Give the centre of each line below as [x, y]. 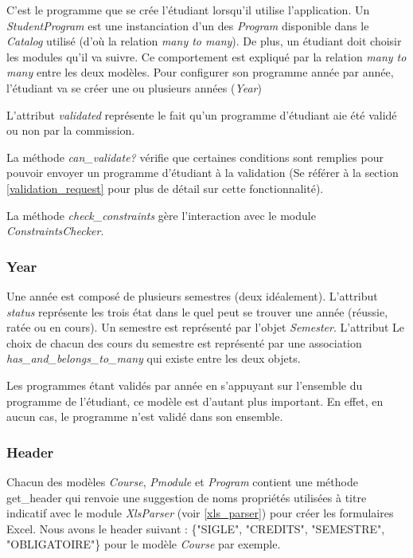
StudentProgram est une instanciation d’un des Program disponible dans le [188, 25]
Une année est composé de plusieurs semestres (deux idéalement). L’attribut [192, 295]
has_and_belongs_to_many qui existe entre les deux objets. [154, 358]
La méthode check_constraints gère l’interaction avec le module [161, 215]
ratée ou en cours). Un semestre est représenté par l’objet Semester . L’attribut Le [206, 327]
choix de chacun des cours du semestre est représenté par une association [184, 342]
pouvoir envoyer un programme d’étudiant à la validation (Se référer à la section [203, 173]
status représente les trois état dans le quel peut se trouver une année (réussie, [197, 311]
